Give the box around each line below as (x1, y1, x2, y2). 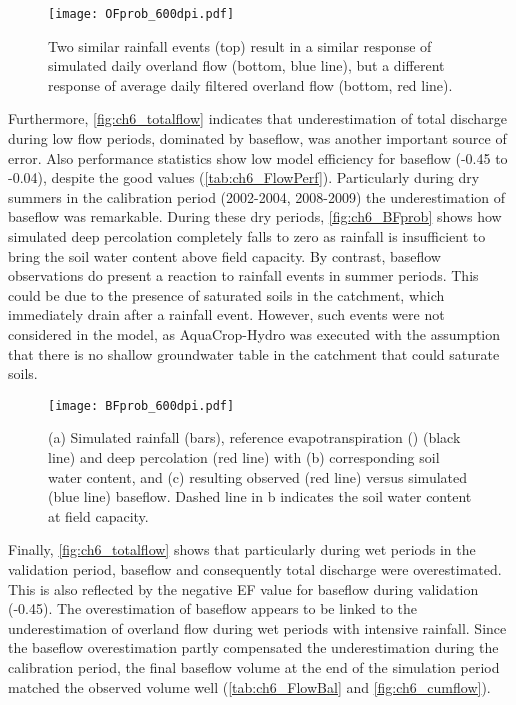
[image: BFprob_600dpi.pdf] (48, 398, 235, 413)
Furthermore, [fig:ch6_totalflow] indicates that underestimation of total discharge (8, 108, 507, 129)
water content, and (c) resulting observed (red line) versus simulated (48, 466, 468, 487)
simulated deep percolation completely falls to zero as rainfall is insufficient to (8, 226, 486, 246)
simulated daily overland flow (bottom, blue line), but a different (48, 55, 445, 76)
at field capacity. (48, 505, 149, 526)
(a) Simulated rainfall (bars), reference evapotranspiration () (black (48, 427, 461, 448)
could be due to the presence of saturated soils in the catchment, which (8, 284, 445, 305)
